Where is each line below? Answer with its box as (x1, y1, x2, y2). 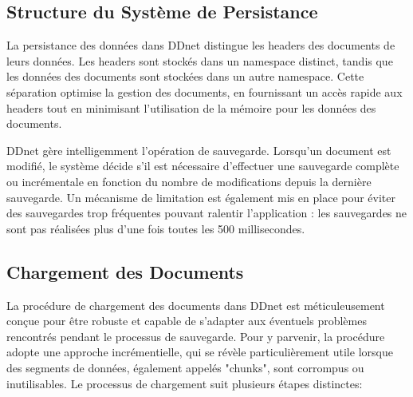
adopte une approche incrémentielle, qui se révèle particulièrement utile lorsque (6, 343, 393, 360)
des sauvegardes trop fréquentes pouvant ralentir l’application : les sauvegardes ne (6, 204, 407, 221)
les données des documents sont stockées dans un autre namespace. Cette (6, 68, 364, 85)
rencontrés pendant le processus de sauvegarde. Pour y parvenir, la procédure (6, 328, 385, 344)
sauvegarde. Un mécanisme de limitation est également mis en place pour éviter (6, 189, 396, 205)
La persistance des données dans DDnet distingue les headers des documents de (6, 37, 395, 54)
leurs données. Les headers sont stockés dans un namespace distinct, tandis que (6, 52, 393, 69)
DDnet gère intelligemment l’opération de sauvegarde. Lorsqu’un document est (6, 141, 391, 158)
